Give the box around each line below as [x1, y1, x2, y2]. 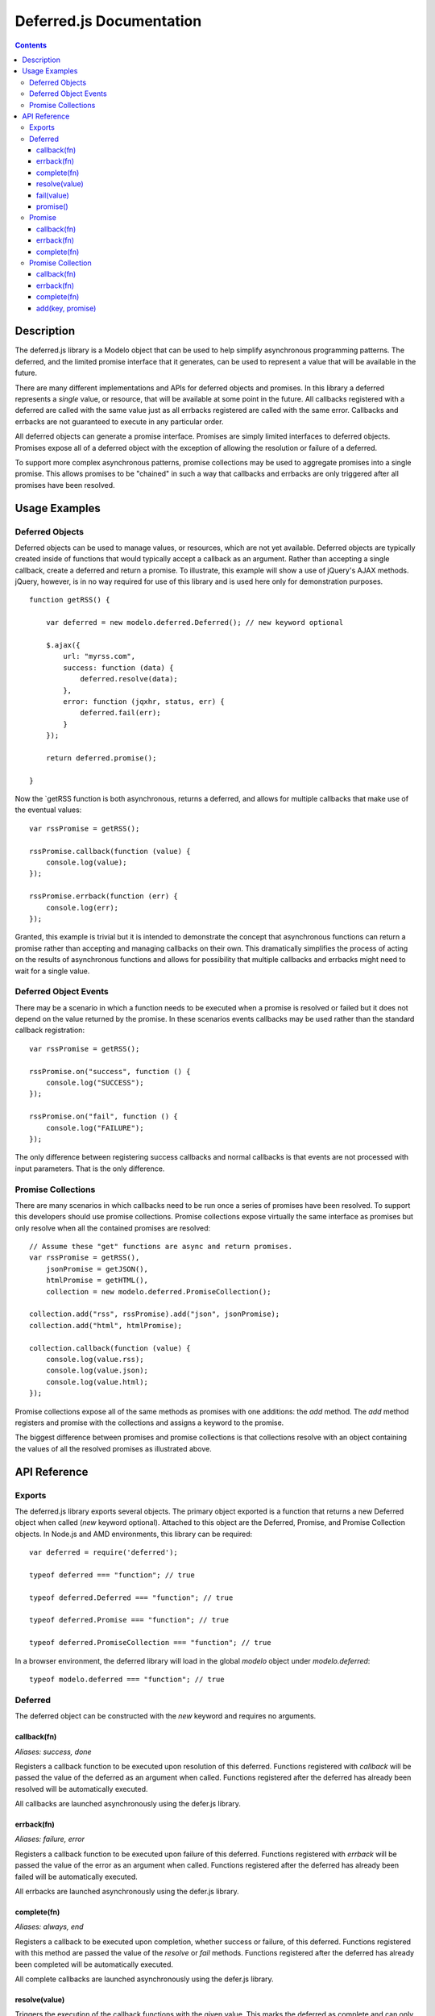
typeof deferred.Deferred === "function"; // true [29, 1593, 234, 1602]
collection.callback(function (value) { [29, 1343, 191, 1352]
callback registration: [14, 1025, 85, 1035]
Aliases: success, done [14, 1747, 92, 1756]
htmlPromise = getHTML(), [45, 1276, 149, 1285]
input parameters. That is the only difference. [14, 1164, 165, 1173]
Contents [14, 40, 48, 50]
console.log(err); [45, 903, 119, 912]
